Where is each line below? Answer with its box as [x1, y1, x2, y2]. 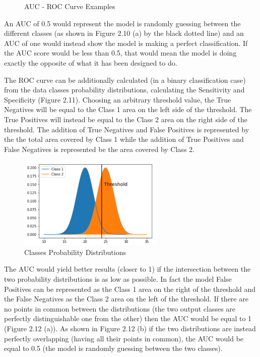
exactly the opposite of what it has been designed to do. [4, 57, 177, 68]
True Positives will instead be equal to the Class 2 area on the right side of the [4, 114, 247, 124]
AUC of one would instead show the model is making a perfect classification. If [4, 37, 248, 48]
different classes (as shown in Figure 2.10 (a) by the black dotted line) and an [4, 28, 244, 38]
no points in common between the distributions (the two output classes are [4, 303, 236, 314]
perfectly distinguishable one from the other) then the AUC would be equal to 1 [4, 313, 252, 324]
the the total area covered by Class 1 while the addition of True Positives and [4, 134, 244, 144]
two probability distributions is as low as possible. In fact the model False [4, 274, 232, 284]
